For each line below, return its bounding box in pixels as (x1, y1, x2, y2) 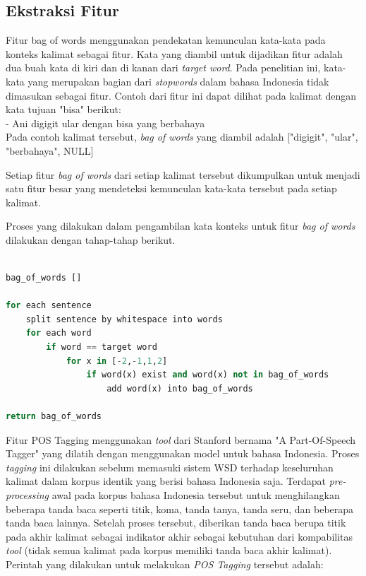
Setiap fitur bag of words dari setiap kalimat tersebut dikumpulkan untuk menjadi (6, 167, 360, 182)
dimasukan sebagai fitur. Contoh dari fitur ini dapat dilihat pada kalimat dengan (6, 88, 356, 102)
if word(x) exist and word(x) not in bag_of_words (86, 370, 329, 380)
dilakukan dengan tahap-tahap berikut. (6, 232, 176, 247)
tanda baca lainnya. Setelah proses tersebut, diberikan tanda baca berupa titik (6, 515, 346, 530)
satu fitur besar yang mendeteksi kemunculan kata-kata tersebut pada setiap (6, 181, 337, 196)
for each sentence (6, 300, 92, 311)
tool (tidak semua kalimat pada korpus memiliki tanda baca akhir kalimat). (6, 543, 332, 558)
